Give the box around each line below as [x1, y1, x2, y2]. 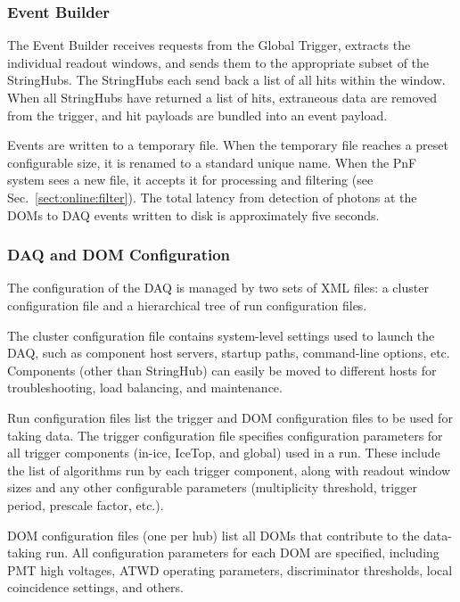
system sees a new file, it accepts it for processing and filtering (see [7, 170, 374, 189]
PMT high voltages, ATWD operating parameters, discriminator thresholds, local [7, 560, 453, 579]
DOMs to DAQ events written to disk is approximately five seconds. [7, 205, 380, 224]
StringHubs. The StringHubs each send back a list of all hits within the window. [7, 70, 446, 89]
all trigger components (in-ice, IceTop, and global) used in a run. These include [7, 443, 440, 462]
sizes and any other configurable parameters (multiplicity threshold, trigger [7, 478, 417, 497]
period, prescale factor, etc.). [7, 495, 164, 514]
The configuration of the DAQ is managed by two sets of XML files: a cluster [7, 278, 429, 297]
